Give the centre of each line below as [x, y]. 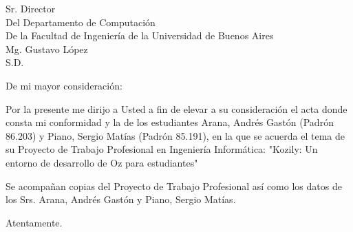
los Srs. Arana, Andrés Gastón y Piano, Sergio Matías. [121, 199]
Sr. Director [31, 8]
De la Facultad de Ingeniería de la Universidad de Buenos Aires [140, 35]
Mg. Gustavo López [47, 49]
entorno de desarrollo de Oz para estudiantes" [102, 162]
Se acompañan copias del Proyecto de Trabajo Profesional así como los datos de [174, 186]
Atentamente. [34, 222]
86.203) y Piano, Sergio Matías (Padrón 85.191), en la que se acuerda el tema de [175, 135]
